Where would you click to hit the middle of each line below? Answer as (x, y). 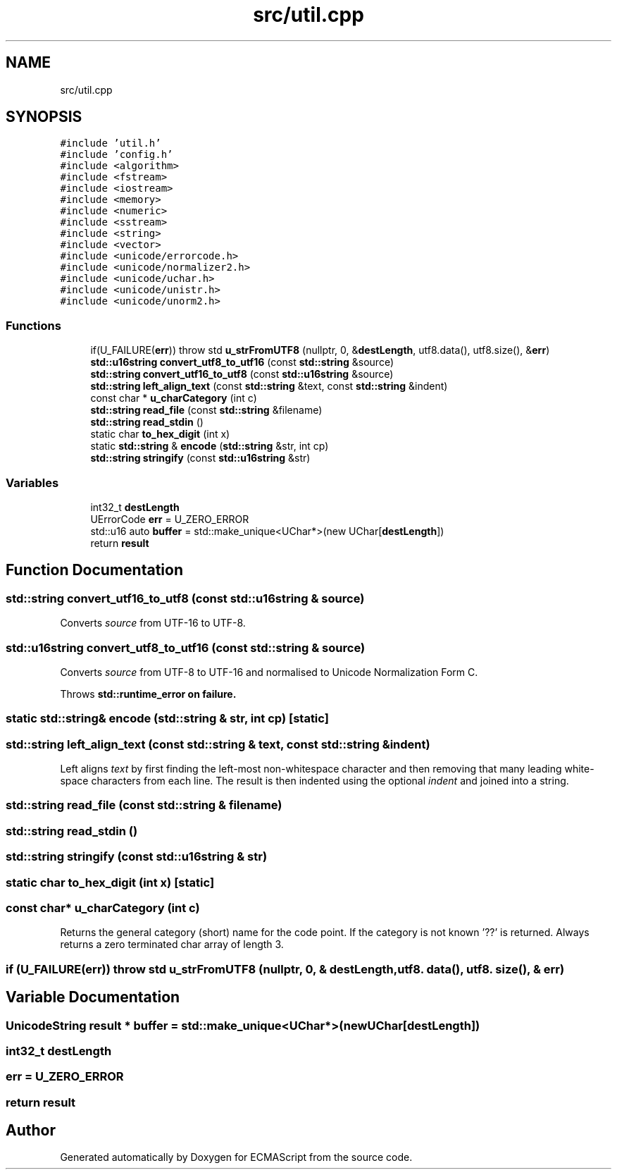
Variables (32, 482)
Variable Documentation (93, 997)
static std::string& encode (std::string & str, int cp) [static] (167, 719)
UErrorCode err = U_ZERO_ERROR (170, 519)
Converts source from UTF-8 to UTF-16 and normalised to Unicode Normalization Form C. (269, 672)
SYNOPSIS (44, 117)
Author (31, 1131)
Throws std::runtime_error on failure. (148, 694)
